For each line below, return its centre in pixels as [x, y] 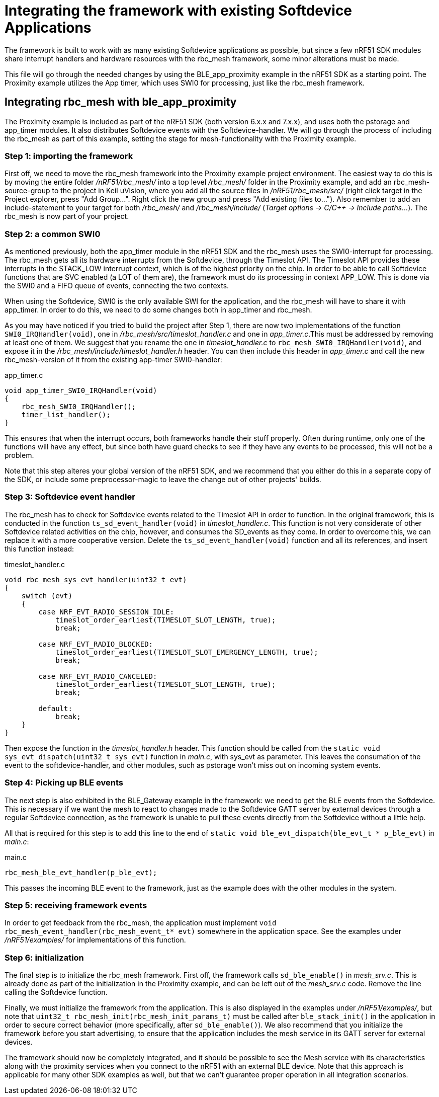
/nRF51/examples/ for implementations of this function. [95, 940]
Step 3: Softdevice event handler [70, 497]
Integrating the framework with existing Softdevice [179, 11]
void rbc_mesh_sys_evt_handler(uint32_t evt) [96, 579]
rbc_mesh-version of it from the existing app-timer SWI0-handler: [113, 360]
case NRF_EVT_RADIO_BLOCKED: [96, 644]
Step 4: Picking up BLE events [64, 783]
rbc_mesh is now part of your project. [67, 216]
